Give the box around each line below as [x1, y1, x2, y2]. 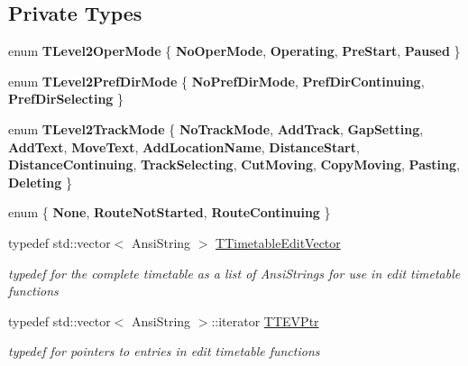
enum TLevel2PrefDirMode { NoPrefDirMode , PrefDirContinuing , [8, 71, 425, 90]
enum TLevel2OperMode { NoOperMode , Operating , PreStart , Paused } [8, 41, 461, 60]
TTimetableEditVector [216, 233, 341, 252]
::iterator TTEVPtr [211, 311, 319, 330]
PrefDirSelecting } [8, 89, 124, 108]
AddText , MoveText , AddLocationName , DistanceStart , [8, 137, 360, 156]
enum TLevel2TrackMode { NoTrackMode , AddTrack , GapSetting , [8, 119, 424, 138]
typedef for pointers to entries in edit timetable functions [8, 342, 320, 361]
